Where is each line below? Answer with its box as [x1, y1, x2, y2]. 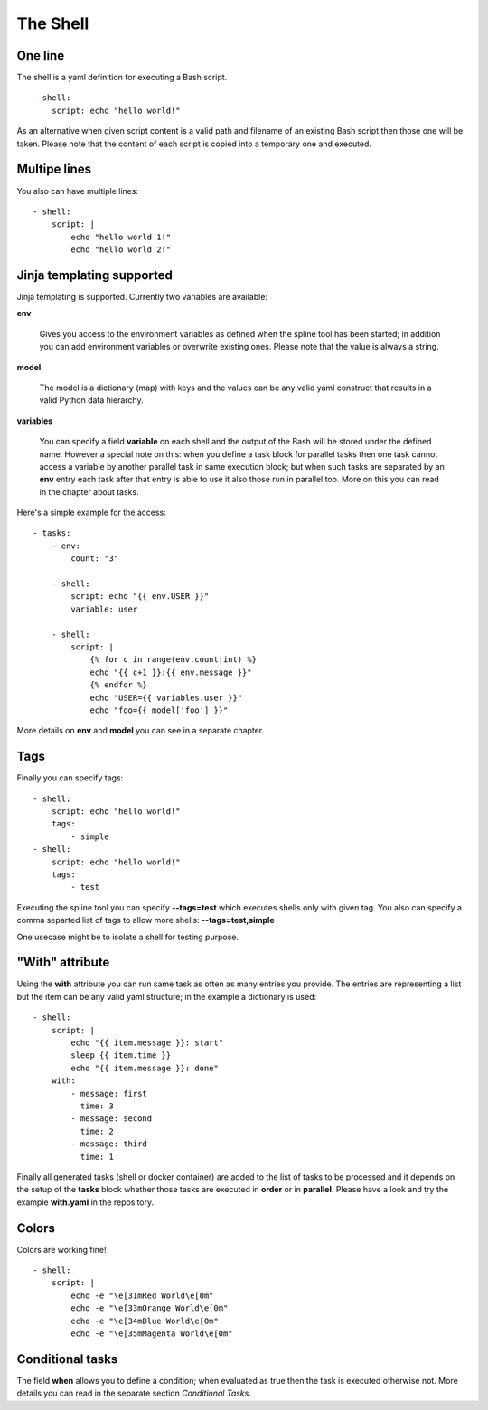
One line [16, 48, 65, 63]
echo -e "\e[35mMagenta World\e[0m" [70, 1328, 234, 1339]
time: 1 [80, 1152, 115, 1162]
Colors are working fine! [16, 1244, 107, 1255]
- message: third [70, 1139, 148, 1149]
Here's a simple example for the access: [16, 507, 166, 518]
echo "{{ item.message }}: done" [70, 1062, 219, 1073]
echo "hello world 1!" [70, 231, 172, 242]
